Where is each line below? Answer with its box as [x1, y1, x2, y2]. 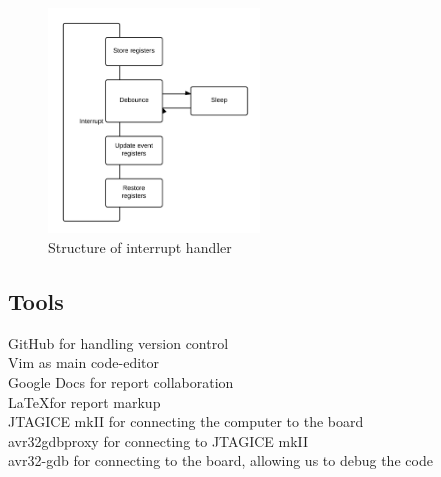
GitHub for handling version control [8, 332, 229, 353]
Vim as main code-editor [8, 352, 159, 373]
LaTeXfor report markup [8, 391, 161, 412]
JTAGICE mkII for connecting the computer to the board [8, 411, 364, 432]
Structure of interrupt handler [48, 237, 232, 258]
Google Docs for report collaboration [8, 372, 234, 392]
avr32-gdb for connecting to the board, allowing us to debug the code [8, 450, 433, 471]
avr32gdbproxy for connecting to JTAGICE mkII [8, 430, 309, 451]
